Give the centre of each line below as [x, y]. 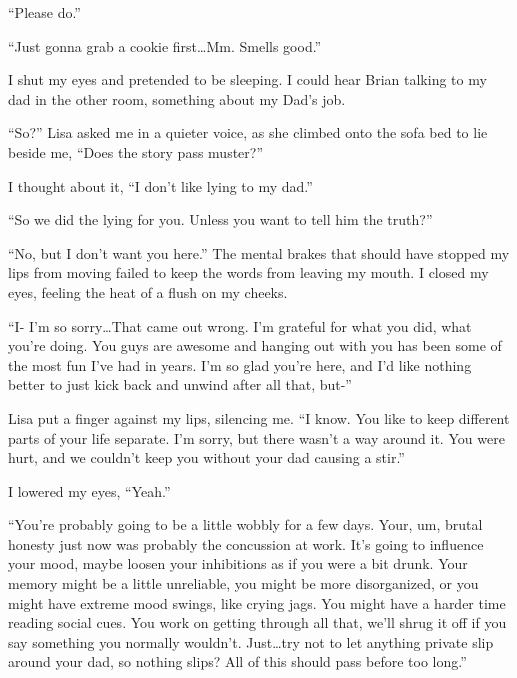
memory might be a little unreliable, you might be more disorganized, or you [243, 583]
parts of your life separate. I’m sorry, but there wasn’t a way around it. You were [256, 437]
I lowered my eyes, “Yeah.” [89, 490]
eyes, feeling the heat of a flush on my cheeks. [148, 291]
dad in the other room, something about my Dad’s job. [177, 98]
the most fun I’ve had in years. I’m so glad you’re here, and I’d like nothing [240, 364]
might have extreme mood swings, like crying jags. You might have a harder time [257, 602]
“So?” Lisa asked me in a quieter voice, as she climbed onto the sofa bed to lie [248, 132]
